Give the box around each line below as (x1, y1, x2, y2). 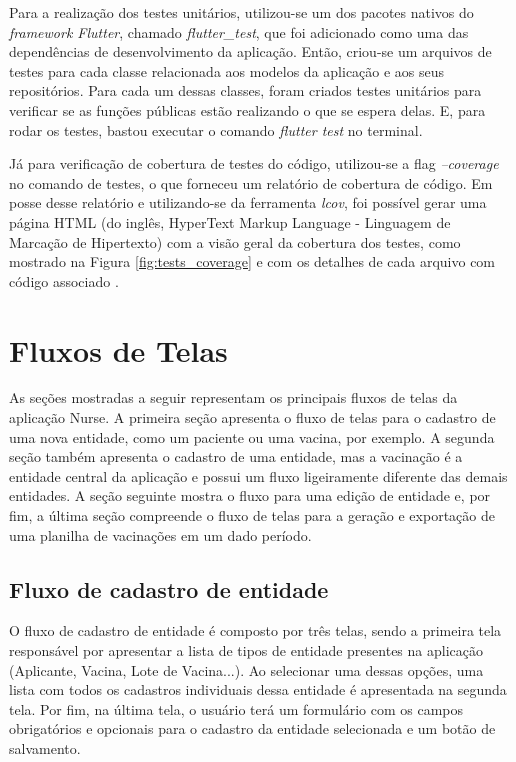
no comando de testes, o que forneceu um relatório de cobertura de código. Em (9, 172, 493, 193)
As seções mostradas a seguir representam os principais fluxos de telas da (9, 387, 458, 408)
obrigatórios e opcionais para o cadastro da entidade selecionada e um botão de (9, 718, 496, 739)
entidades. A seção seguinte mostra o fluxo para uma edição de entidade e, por (9, 485, 491, 506)
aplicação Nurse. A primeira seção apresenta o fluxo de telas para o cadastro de (9, 407, 496, 428)
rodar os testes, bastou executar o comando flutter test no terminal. (9, 119, 423, 140)
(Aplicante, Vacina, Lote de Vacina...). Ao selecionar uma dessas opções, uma (9, 659, 484, 680)
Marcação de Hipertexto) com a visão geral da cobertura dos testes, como (9, 231, 461, 252)
